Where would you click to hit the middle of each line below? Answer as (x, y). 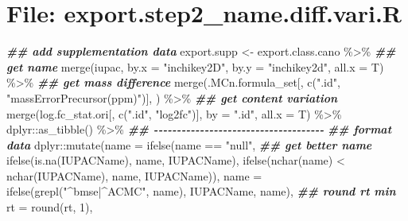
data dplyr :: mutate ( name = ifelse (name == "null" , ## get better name (189, 144)
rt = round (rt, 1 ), (50, 207)
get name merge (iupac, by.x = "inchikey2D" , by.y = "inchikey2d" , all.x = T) (195, 66)
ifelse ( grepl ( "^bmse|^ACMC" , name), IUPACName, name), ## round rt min (201, 191)
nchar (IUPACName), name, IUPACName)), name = (134, 175)
